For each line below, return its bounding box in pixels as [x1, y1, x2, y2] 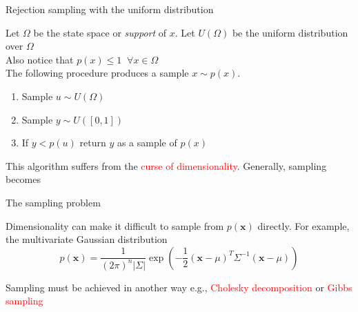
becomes [6, 172, 41, 186]
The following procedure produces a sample [6, 66, 189, 80]
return [79, 135, 106, 150]
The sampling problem [6, 195, 101, 209]
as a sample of [117, 135, 177, 150]
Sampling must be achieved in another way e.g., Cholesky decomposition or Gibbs [6, 280, 352, 294]
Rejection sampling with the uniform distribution [6, 2, 214, 16]
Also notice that [6, 52, 74, 66]
